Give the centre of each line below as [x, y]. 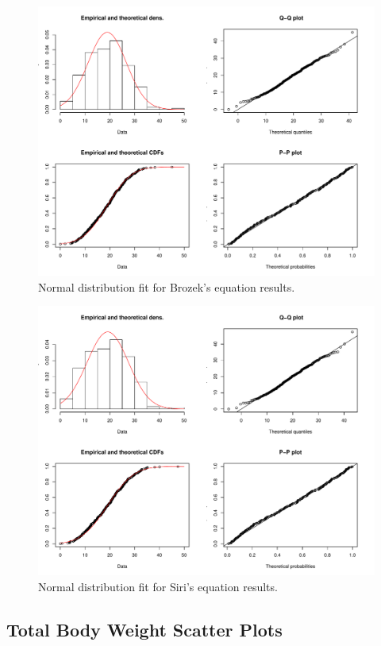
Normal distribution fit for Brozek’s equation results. [167, 286]
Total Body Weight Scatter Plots [144, 629]
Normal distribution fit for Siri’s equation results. [158, 586]
